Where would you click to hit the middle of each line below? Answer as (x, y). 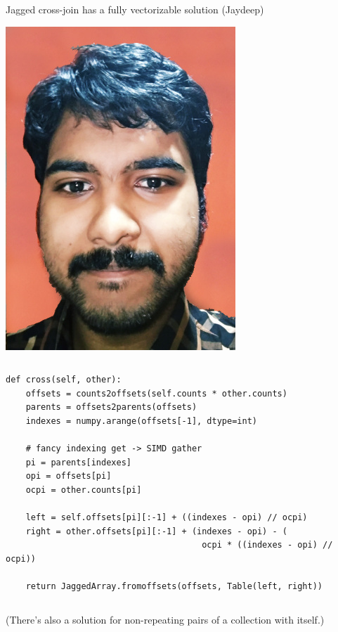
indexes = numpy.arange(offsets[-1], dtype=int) (141, 421)
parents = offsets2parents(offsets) (111, 407)
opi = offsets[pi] (69, 476)
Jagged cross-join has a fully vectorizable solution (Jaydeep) (135, 9)
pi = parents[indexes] (78, 462)
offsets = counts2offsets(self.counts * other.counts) (156, 393)
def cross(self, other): (64, 380)
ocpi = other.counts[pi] (84, 490)
